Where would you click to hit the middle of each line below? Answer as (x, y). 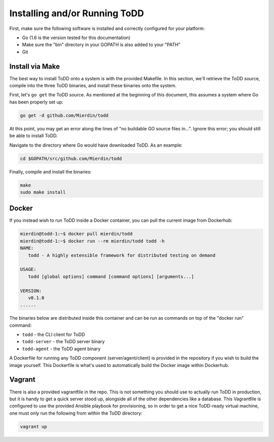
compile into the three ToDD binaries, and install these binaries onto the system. (93, 86)
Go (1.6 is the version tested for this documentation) (76, 38)
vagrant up (33, 427)
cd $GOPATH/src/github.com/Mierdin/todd (71, 158)
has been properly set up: (36, 102)
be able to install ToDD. (33, 136)
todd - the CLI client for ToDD (54, 334)
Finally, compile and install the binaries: (50, 172)
